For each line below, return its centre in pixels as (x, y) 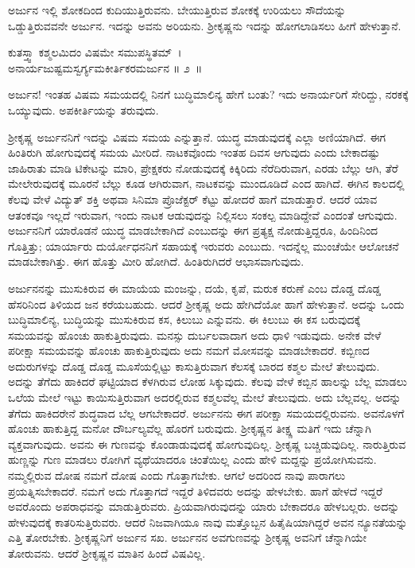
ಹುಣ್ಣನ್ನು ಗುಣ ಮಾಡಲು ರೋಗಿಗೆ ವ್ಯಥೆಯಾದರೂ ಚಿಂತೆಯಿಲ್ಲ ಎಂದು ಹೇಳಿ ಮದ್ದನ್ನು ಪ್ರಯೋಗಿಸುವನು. (192, 459)
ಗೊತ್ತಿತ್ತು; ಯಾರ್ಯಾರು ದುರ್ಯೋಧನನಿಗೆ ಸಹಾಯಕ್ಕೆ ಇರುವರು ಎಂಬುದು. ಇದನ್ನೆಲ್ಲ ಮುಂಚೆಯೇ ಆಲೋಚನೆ (204, 245)
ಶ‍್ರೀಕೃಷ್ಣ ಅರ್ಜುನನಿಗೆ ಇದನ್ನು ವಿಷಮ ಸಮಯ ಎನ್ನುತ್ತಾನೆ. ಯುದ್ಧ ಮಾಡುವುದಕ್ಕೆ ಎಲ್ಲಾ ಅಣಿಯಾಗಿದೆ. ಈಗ (197, 136)
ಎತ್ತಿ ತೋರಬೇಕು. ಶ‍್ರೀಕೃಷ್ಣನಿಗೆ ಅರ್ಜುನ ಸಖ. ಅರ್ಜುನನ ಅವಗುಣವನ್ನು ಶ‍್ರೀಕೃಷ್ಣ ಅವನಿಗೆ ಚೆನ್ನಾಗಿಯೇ (188, 537)
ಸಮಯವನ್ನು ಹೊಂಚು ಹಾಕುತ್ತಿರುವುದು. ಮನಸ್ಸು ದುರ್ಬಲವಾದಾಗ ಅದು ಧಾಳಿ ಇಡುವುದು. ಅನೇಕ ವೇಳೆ (195, 335)
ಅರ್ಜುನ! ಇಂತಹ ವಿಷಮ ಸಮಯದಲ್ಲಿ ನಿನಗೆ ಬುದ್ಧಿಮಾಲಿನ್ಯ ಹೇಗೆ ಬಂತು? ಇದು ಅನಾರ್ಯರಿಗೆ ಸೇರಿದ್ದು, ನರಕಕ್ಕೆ (208, 94)
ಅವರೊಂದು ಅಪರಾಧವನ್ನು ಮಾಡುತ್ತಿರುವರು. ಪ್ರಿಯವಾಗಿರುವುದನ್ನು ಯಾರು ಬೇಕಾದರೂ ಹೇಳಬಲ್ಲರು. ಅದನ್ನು (204, 506)
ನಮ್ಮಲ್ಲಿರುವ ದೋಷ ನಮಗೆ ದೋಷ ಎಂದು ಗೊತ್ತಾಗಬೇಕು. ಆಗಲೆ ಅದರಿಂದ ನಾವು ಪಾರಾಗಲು (177, 475)
